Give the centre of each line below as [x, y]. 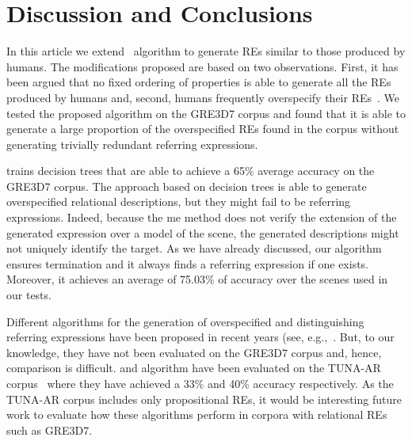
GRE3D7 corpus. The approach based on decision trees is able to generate [187, 186]
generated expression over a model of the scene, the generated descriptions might [203, 232]
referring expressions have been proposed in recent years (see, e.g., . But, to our [200, 337]
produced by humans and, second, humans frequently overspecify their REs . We [203, 97]
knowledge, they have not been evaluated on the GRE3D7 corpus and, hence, [194, 352]
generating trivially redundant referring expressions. [132, 144]
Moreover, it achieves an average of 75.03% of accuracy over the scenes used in [197, 279]
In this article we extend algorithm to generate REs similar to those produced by [206, 51]
